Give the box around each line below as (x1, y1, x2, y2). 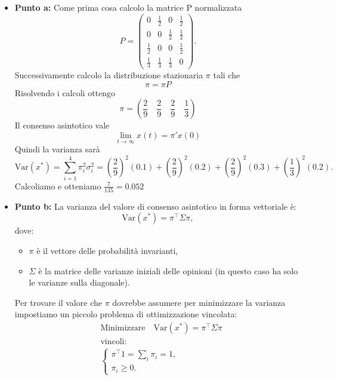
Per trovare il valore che (14, 296, 102, 308)
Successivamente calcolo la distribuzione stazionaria (14, 69, 203, 81)
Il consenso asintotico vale (14, 119, 110, 131)
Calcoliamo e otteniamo (14, 179, 101, 192)
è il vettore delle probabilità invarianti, (36, 244, 178, 257)
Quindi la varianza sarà (14, 143, 100, 155)
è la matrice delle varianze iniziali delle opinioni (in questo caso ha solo (38, 264, 298, 277)
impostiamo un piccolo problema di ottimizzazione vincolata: (14, 308, 237, 320)
